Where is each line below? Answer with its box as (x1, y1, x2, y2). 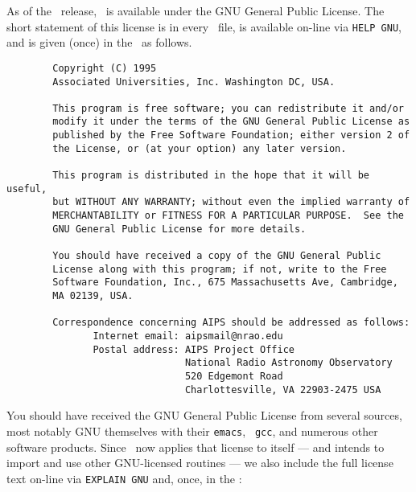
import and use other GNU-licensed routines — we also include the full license (6, 454, 393, 471)
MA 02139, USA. (52, 290, 134, 301)
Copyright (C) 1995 (52, 62, 157, 74)
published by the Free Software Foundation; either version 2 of (52, 129, 410, 141)
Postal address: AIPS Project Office (93, 343, 294, 355)
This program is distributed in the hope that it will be (52, 170, 370, 182)
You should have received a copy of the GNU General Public (52, 250, 381, 262)
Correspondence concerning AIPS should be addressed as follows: (52, 317, 410, 329)
